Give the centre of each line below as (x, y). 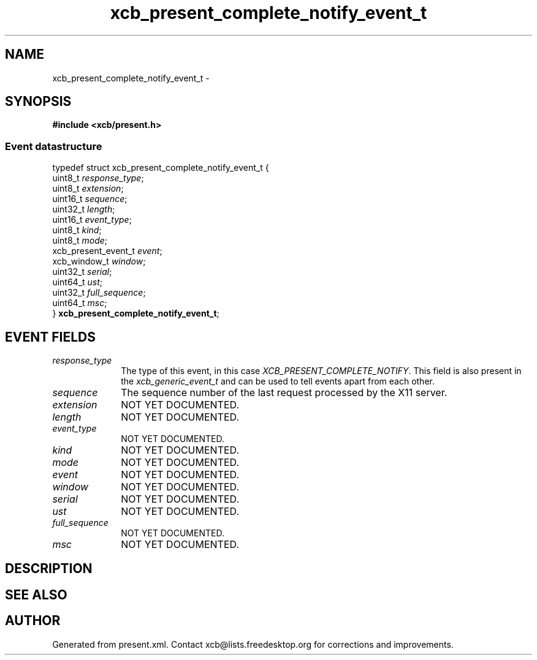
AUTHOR (33, 621)
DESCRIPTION (49, 569)
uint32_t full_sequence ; (99, 293)
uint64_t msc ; (80, 303)
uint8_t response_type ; (98, 178)
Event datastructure (54, 146)
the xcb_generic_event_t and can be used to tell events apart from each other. (278, 381)
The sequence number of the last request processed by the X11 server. (284, 393)
